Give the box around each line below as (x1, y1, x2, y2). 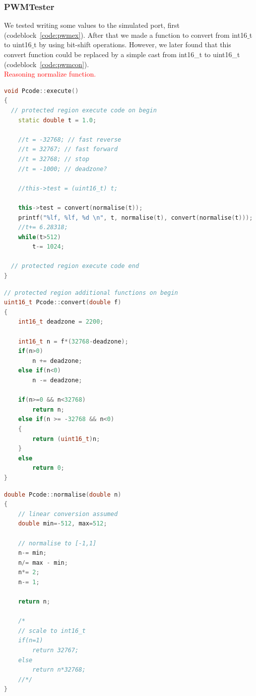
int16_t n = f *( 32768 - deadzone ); (18, 338, 128, 345)
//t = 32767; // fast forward (18, 146, 118, 153)
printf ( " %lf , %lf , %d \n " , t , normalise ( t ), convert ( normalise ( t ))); (18, 214, 253, 221)
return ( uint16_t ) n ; (32, 435, 100, 442)
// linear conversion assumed (18, 510, 118, 518)
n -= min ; (18, 549, 47, 557)
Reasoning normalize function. (4, 69, 96, 79)
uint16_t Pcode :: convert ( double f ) (4, 299, 122, 306)
